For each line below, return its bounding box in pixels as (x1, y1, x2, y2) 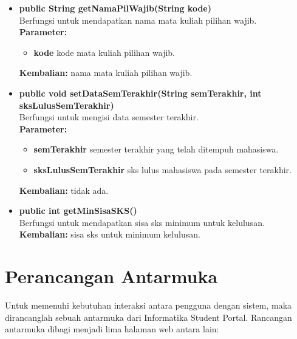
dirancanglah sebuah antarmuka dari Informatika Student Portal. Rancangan (5, 310, 292, 323)
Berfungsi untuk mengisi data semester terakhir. (19, 111, 199, 123)
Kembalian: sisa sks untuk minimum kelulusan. (19, 228, 200, 241)
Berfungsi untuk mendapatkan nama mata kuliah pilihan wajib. (19, 13, 257, 26)
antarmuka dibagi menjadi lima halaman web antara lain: (5, 323, 219, 335)
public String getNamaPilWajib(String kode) (19, 2, 211, 14)
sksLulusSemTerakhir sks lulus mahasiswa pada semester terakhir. (33, 163, 292, 176)
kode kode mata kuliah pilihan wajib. (33, 46, 176, 58)
